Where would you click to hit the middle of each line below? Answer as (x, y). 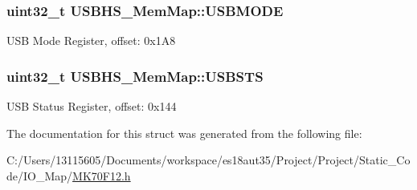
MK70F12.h (102, 175)
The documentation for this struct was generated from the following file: (184, 133)
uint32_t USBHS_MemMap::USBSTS (135, 76)
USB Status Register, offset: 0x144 (92, 106)
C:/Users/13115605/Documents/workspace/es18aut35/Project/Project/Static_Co (208, 160)
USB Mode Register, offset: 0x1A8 (91, 40)
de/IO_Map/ (40, 175)
